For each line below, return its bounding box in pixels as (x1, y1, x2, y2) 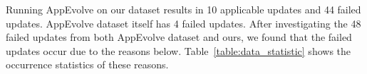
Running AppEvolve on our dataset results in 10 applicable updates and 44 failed (6, 2, 361, 16)
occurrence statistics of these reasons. (6, 57, 169, 72)
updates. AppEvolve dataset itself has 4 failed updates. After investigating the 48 (6, 16, 361, 30)
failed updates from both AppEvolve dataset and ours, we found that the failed (6, 30, 352, 44)
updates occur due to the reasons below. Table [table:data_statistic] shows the (6, 43, 351, 58)
